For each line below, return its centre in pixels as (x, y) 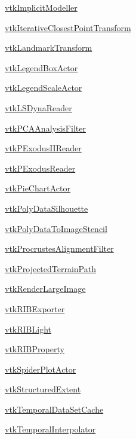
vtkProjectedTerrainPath (50, 268)
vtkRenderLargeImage (45, 289)
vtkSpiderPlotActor (41, 369)
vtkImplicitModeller (41, 7)
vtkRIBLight (28, 329)
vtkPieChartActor (38, 188)
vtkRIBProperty (35, 349)
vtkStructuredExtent (43, 389)
